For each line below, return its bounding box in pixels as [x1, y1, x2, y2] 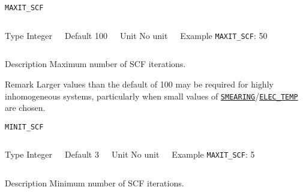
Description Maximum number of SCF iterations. [5, 58, 186, 70]
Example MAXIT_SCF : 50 [180, 29, 268, 41]
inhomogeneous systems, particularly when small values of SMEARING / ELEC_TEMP [5, 89, 298, 102]
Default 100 [64, 29, 107, 41]
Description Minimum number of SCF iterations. [5, 177, 184, 189]
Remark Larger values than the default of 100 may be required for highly [5, 77, 274, 90]
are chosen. [5, 101, 46, 114]
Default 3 [64, 148, 99, 161]
